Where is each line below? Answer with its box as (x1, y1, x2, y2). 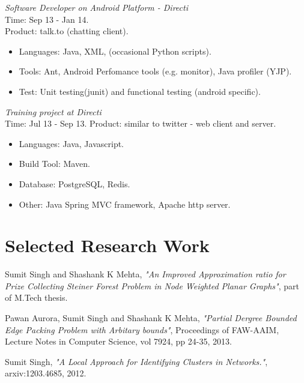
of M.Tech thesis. (5, 291, 68, 304)
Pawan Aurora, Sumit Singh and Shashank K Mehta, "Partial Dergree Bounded (5, 312, 297, 324)
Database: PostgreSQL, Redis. (19, 177, 130, 190)
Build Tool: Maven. (19, 157, 90, 170)
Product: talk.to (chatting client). (5, 25, 129, 37)
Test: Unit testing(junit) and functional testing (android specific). (19, 85, 261, 97)
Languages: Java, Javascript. (19, 137, 124, 149)
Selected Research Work (5, 233, 210, 258)
